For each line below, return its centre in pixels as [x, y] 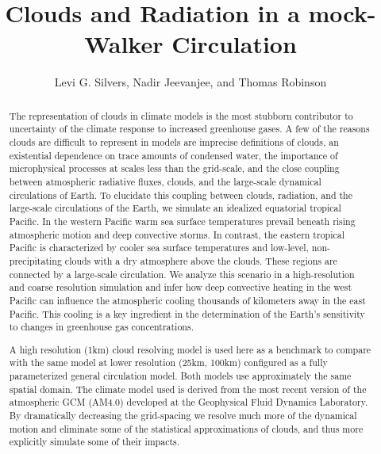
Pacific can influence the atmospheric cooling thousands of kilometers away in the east [187, 300]
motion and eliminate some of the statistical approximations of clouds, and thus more [186, 428]
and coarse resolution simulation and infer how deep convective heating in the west [181, 287]
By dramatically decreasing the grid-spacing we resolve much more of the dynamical [183, 416]
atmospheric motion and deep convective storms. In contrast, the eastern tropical [177, 234]
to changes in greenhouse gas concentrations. [101, 327]
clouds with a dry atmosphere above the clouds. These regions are [201, 260]
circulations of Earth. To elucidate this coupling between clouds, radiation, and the [181, 195]
